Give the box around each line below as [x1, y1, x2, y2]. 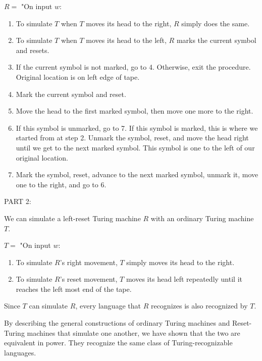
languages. [4, 347, 36, 357]
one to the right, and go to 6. [16, 179, 107, 189]
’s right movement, [60, 256, 118, 267]
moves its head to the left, [86, 35, 167, 45]
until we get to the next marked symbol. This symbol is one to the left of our [16, 142, 255, 152]
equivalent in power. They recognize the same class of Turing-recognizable [4, 337, 233, 348]
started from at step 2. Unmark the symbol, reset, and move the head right [16, 132, 249, 143]
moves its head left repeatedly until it [126, 274, 242, 284]
